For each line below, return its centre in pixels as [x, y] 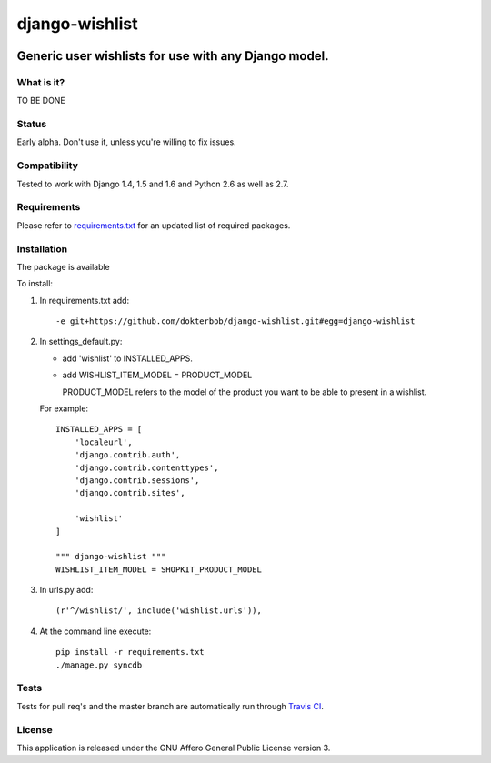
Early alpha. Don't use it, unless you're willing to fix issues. [126, 142]
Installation [42, 248]
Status [32, 125]
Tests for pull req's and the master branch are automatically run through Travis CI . [170, 706]
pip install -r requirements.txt [130, 652]
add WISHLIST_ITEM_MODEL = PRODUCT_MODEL [157, 375]
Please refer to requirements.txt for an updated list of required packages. [154, 225]
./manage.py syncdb [99, 665]
